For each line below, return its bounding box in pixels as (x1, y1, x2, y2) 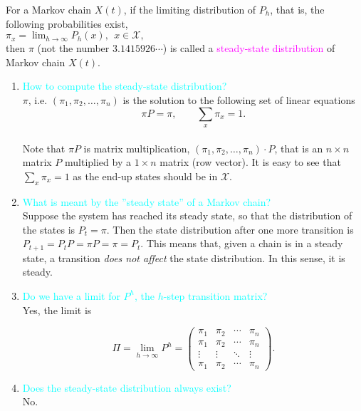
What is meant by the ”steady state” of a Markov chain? (22, 194, 271, 209)
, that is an (274, 140, 323, 155)
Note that (22, 140, 66, 155)
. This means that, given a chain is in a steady (140, 236, 343, 251)
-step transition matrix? (163, 288, 268, 303)
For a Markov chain (6, 2, 92, 16)
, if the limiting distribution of (123, 2, 256, 16)
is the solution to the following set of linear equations (122, 92, 355, 107)
